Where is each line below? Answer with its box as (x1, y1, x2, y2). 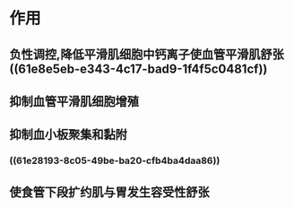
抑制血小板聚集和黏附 (9, 127, 127, 142)
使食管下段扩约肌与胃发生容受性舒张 (9, 185, 210, 200)
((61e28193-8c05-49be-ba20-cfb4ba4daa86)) (9, 154, 220, 167)
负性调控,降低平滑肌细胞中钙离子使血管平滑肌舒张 (9, 47, 285, 62)
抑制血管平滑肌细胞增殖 (9, 93, 139, 108)
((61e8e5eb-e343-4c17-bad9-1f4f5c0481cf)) (9, 61, 268, 76)
